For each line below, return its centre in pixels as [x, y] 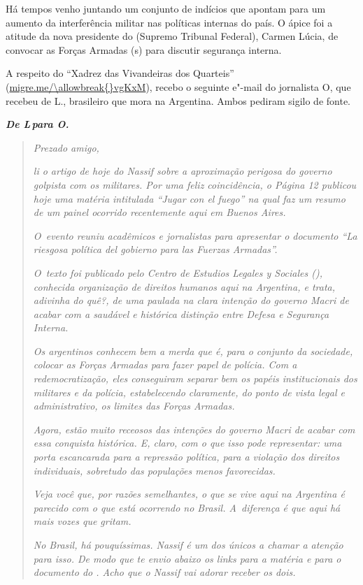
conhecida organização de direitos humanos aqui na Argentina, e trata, [184, 286]
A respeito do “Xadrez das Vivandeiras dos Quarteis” [120, 73]
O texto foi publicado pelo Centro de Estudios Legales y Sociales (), [178, 272]
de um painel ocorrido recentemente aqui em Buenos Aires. [159, 212]
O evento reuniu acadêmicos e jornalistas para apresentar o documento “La [195, 235]
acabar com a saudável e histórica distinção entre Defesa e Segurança [181, 313]
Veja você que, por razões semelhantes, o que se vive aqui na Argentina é [189, 494]
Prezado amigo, [66, 147]
